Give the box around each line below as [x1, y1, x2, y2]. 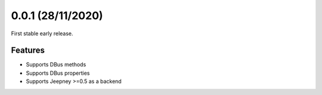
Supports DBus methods [26, 61, 86, 68]
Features [11, 45, 45, 56]
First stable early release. [11, 30, 74, 37]
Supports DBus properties [26, 69, 90, 76]
